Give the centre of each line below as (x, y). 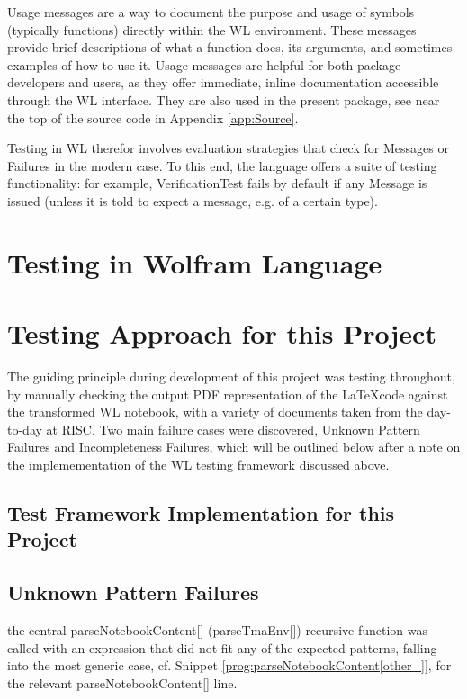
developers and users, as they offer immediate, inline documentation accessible (223, 82)
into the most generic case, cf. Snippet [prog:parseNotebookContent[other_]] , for (229, 665)
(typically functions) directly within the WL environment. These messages (212, 29)
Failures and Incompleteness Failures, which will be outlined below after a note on (234, 447)
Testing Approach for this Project (222, 333)
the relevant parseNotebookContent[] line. (122, 682)
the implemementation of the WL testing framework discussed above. (198, 464)
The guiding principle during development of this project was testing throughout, (231, 376)
